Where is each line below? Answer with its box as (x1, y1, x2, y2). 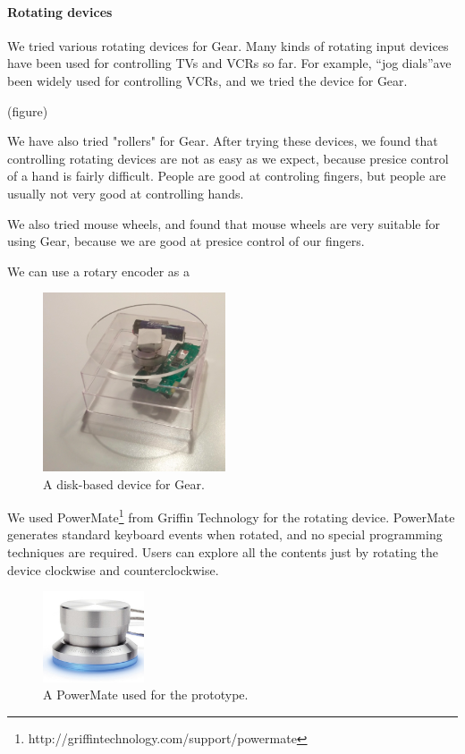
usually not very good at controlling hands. (7, 183, 244, 202)
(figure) (7, 101, 48, 120)
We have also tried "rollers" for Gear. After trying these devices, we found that (7, 131, 438, 150)
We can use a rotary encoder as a (7, 261, 190, 280)
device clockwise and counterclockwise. (7, 560, 219, 579)
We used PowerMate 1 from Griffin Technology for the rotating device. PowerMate (7, 505, 455, 526)
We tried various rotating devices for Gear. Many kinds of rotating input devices (7, 36, 449, 55)
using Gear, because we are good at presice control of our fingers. (7, 232, 365, 250)
